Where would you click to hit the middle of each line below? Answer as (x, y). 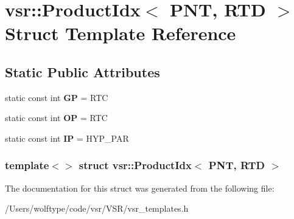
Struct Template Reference (121, 33)
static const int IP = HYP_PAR (67, 138)
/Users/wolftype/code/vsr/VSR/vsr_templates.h (97, 208)
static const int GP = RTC (57, 97)
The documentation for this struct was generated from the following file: (140, 188)
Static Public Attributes (82, 71)
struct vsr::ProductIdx (135, 165)
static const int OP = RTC (56, 118)
